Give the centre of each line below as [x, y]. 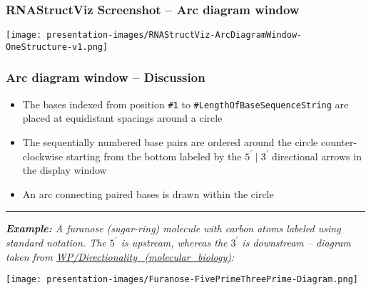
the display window [65, 170]
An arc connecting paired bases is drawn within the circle [148, 193]
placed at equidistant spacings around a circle [122, 118]
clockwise [43, 156]
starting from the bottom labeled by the [154, 156]
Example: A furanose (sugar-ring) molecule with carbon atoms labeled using [173, 228]
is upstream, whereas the [174, 242]
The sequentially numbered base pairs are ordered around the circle [170, 142]
